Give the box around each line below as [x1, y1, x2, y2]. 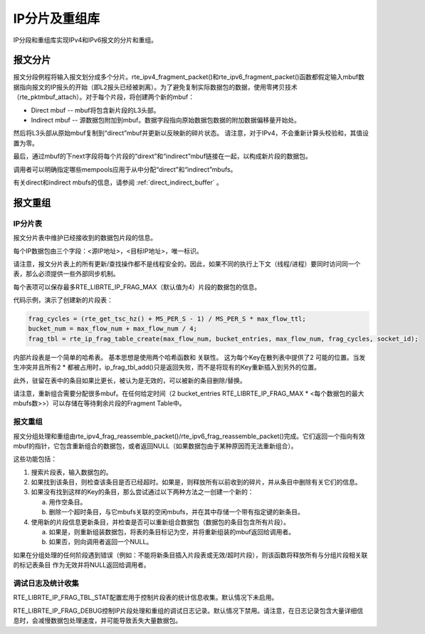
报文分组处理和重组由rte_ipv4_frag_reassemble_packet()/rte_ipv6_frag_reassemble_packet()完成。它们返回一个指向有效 [13, 432, 365, 440]
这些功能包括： [13, 454, 57, 463]
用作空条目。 [48, 497, 87, 506]
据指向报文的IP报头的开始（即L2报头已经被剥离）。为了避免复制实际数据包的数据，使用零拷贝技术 [13, 83, 298, 91]
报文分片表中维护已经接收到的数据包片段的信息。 [13, 234, 157, 242]
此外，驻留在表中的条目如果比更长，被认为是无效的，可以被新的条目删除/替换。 [13, 376, 247, 385]
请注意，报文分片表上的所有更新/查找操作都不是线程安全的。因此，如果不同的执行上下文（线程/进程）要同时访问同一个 [13, 259, 361, 268]
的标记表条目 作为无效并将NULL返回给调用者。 [13, 561, 150, 569]
